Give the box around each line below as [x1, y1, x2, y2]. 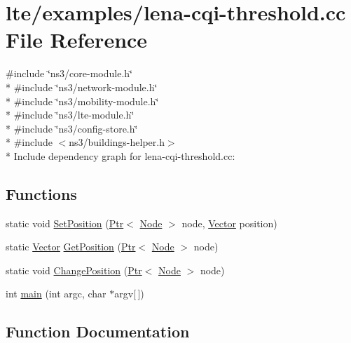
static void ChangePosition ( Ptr [6, 262, 142, 277]
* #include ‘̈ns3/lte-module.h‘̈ [6, 107, 135, 122]
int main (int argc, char [6, 286, 106, 301]
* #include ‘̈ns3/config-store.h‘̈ [6, 121, 138, 135]
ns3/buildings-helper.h [69, 135, 165, 149]
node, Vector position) [181, 215, 277, 230]
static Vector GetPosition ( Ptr [6, 239, 136, 254]
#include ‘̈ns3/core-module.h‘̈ [6, 66, 132, 81]
